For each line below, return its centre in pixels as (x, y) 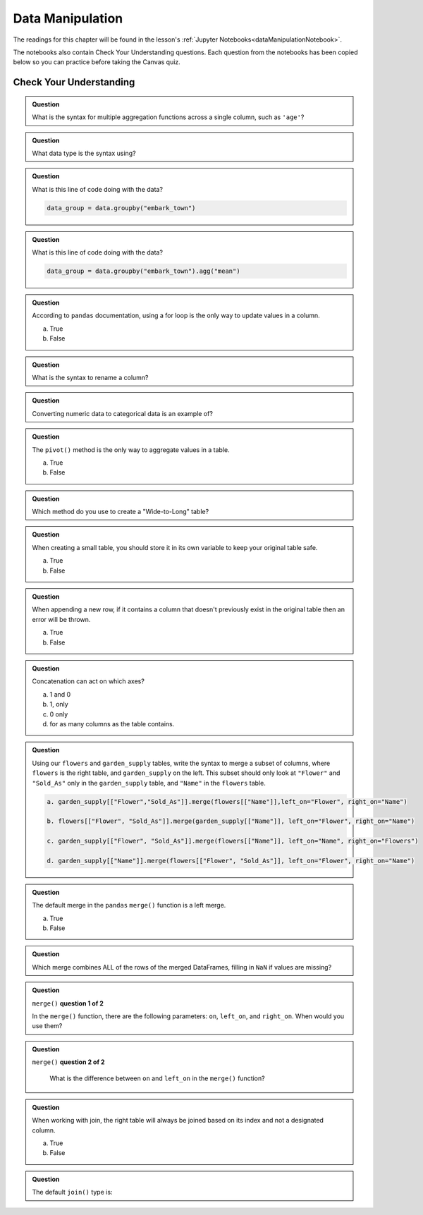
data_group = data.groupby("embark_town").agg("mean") (143, 271)
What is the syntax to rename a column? (90, 377)
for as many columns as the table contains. (112, 723)
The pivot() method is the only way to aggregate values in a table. (131, 450)
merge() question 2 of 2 (68, 1062)
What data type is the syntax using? (84, 153)
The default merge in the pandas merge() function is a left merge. (129, 905)
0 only (59, 714)
